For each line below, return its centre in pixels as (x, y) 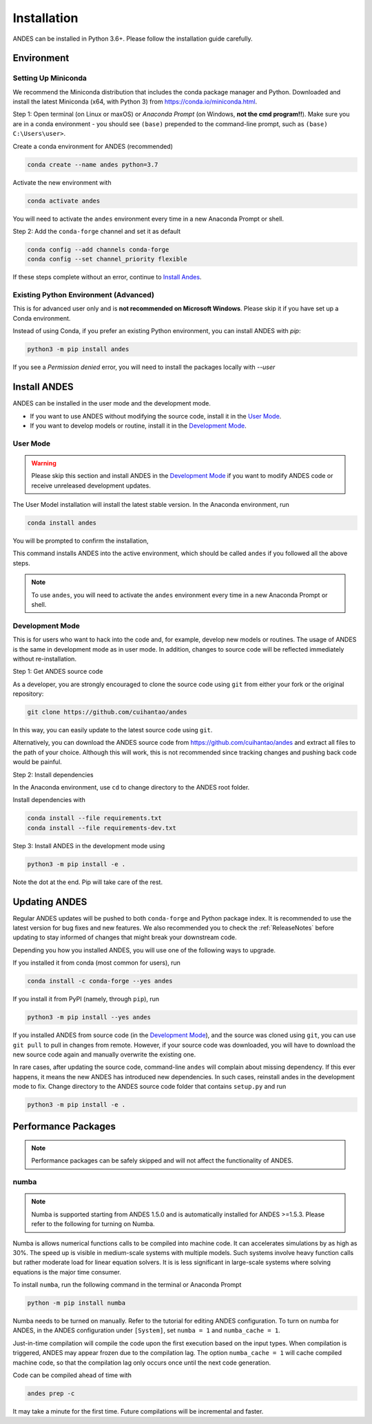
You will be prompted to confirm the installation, (81, 541)
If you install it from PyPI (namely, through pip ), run (86, 999)
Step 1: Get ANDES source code (58, 672)
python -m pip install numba (76, 1303)
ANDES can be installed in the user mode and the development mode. (112, 403)
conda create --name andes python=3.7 (93, 164)
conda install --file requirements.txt (94, 818)
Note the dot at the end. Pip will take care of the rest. (88, 882)
